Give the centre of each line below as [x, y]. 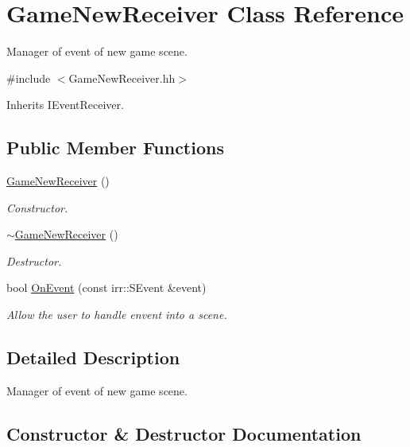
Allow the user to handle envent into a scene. [117, 315]
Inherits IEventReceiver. [65, 105]
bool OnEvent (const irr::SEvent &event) [106, 288]
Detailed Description [93, 358]
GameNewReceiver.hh [122, 78]
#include [29, 78]
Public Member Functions [115, 148]
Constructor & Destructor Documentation [184, 433]
